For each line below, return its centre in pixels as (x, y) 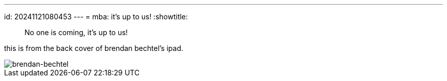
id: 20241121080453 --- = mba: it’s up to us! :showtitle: (96, 17)
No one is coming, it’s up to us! (76, 32)
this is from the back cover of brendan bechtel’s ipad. (94, 48)
